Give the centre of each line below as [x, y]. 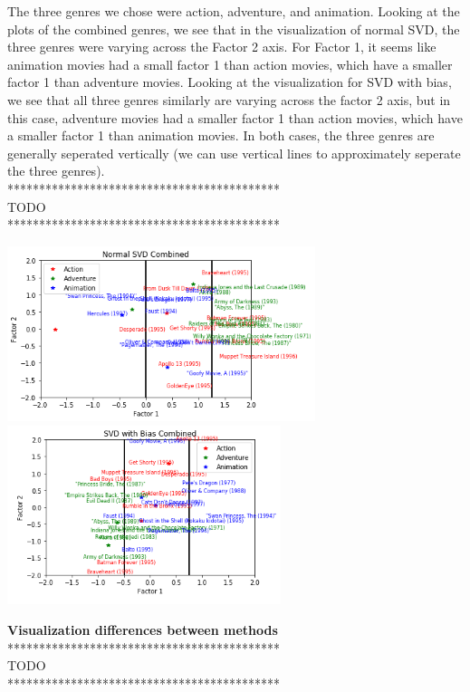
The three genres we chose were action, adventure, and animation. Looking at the [234, 11]
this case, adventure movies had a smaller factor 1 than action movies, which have [235, 117]
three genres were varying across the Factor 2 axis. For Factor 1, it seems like [222, 47]
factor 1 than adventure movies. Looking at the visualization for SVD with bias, [230, 82]
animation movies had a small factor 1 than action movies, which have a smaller [230, 64]
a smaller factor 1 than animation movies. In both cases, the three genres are [221, 135]
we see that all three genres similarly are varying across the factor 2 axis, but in [229, 99]
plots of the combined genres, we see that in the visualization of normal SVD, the [234, 29]
